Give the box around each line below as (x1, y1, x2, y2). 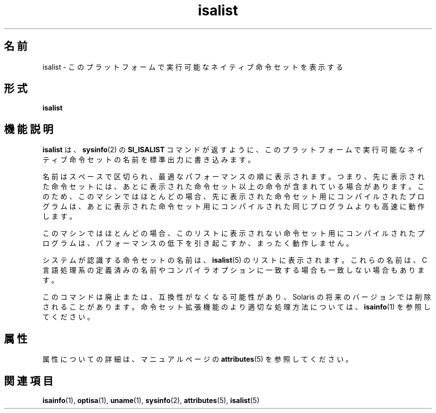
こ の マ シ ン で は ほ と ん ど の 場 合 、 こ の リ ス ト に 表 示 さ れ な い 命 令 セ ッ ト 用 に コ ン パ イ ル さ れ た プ (42, 229, 425, 238)
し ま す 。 (42, 212, 77, 221)
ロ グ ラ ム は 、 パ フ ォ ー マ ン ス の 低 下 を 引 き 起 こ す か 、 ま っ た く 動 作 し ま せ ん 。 (42, 239, 353, 248)
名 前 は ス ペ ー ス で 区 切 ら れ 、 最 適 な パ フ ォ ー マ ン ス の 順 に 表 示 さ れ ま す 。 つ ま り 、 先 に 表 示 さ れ (42, 172, 425, 181)
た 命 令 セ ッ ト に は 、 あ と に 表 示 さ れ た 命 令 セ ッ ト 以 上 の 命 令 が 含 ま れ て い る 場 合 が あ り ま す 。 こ (42, 182, 425, 191)
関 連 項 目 (4, 374, 53, 387)
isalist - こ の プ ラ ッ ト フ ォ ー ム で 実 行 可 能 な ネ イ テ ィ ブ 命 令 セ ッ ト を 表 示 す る (42, 62, 343, 71)
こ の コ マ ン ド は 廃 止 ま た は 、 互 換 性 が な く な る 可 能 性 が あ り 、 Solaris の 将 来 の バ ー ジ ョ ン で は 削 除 (42, 293, 431, 302)
